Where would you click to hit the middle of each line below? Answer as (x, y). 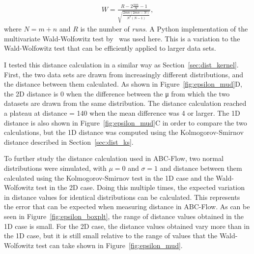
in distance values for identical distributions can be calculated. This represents (122, 197)
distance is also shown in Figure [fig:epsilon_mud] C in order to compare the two (126, 122)
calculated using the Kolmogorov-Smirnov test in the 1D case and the (109, 177)
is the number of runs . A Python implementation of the (164, 29)
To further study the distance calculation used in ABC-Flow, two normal (114, 158)
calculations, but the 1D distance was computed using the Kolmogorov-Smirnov (124, 132)
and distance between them (201, 168)
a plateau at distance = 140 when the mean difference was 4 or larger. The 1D (122, 113)
